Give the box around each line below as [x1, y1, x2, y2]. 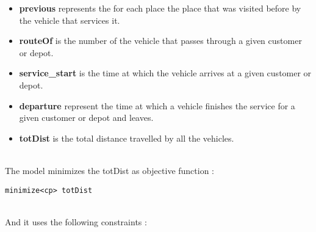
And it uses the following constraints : [5, 215, 147, 228]
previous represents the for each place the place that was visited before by [19, 2, 301, 14]
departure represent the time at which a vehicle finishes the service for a [19, 99, 295, 112]
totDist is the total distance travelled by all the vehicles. [19, 131, 234, 144]
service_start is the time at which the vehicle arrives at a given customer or [19, 67, 312, 79]
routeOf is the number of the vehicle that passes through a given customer [19, 34, 302, 47]
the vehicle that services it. [19, 13, 120, 26]
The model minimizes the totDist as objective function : [5, 164, 215, 176]
